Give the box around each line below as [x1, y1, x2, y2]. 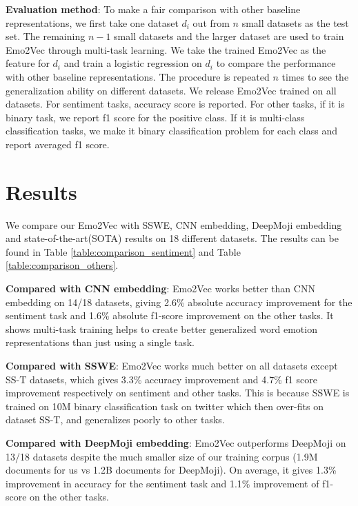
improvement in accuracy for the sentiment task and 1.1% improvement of [6, 476, 319, 490]
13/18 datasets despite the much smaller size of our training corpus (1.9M [6, 449, 318, 463]
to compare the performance [216, 56, 336, 70]
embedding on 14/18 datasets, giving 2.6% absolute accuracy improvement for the [6, 294, 352, 309]
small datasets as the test [241, 15, 349, 30]
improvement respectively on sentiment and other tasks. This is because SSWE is [6, 385, 350, 400]
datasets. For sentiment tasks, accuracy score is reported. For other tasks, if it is [6, 97, 345, 111]
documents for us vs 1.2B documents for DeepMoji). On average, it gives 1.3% [6, 463, 337, 477]
